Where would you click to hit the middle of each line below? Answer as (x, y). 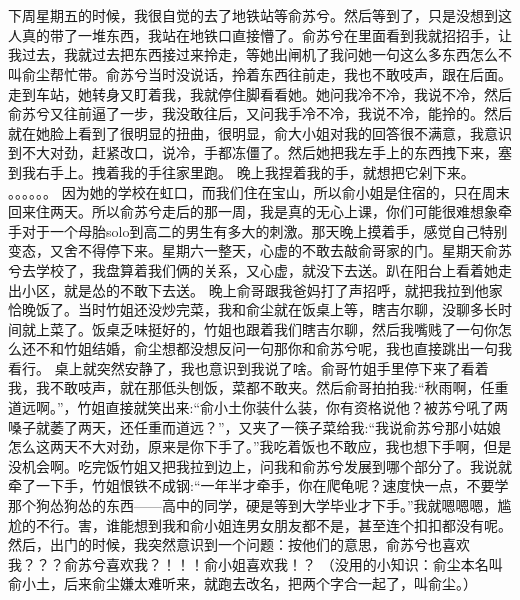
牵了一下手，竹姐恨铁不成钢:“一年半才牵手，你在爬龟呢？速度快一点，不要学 (258, 485)
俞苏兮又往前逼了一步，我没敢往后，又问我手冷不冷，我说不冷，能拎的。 (246, 113)
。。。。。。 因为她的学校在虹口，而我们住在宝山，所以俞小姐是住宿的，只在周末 (259, 191)
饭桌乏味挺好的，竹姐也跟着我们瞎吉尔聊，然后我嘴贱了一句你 (294, 328)
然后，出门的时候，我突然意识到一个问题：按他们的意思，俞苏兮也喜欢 (239, 544)
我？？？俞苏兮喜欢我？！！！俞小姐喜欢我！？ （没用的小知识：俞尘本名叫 (255, 563)
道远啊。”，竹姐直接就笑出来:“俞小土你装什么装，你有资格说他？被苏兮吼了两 (258, 407)
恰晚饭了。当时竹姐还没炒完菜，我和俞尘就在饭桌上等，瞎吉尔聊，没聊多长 (253, 309)
